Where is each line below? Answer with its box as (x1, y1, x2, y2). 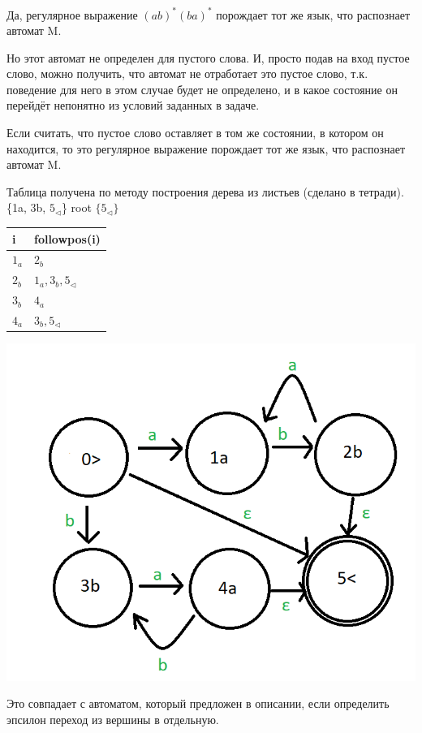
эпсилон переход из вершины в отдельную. (6, 711, 219, 728)
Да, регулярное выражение (6, 6, 138, 23)
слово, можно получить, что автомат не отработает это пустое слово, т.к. (6, 65, 368, 82)
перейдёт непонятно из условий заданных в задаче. (6, 97, 260, 114)
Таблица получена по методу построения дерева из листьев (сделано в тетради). (6, 183, 404, 200)
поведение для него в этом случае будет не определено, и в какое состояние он (6, 80, 398, 97)
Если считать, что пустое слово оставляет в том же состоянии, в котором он (6, 124, 384, 141)
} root (61, 199, 92, 216)
